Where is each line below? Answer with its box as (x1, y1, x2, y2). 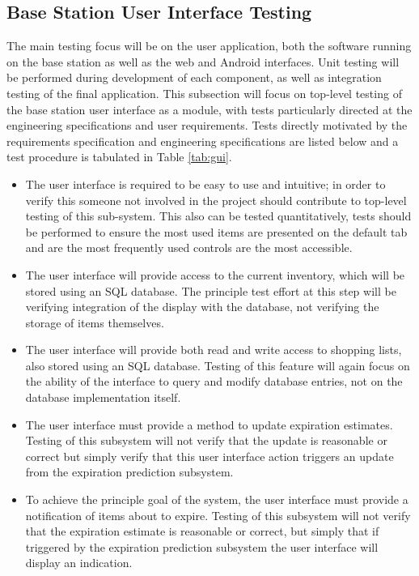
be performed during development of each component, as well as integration (6, 69, 382, 86)
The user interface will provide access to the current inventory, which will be (25, 266, 405, 283)
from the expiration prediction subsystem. (25, 463, 234, 480)
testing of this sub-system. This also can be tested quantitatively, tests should (25, 207, 412, 224)
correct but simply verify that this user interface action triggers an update (25, 447, 394, 464)
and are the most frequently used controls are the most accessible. (25, 239, 353, 256)
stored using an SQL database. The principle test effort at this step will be (25, 282, 396, 299)
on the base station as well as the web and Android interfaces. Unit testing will (6, 53, 400, 70)
